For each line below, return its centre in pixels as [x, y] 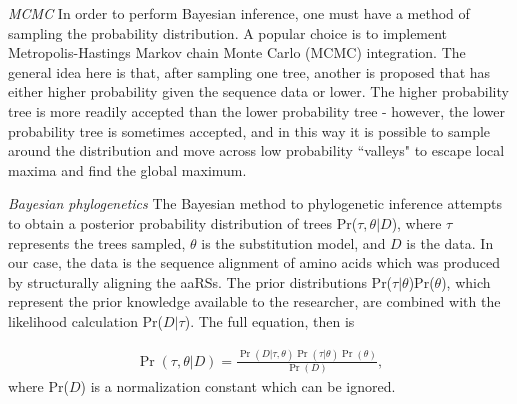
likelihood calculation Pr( [86, 320]
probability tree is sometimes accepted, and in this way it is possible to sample [249, 130]
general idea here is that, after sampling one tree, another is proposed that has [249, 71]
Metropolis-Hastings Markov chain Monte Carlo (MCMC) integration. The [237, 52]
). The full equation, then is [269, 320]
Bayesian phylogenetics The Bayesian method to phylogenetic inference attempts [255, 203]
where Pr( [38, 386]
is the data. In [450, 242]
